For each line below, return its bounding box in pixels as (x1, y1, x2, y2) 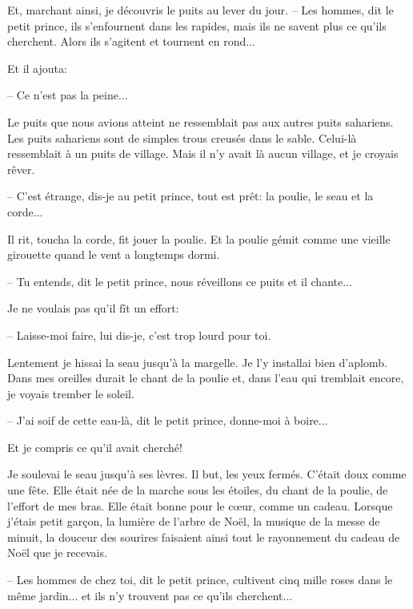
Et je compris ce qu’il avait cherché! (7, 438, 182, 455)
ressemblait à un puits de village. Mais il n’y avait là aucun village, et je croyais (7, 145, 399, 162)
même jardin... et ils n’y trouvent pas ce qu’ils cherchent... (7, 587, 293, 603)
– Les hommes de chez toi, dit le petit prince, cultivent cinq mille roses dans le (7, 571, 393, 588)
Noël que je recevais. (7, 544, 107, 561)
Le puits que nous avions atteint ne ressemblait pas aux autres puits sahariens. (7, 113, 394, 130)
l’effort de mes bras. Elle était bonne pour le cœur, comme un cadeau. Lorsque (7, 497, 393, 514)
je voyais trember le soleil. (7, 385, 134, 401)
